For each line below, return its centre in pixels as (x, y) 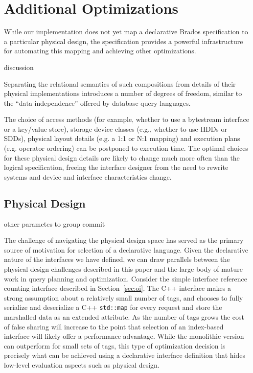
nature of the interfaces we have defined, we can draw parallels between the (117, 259)
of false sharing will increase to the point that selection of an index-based (114, 326)
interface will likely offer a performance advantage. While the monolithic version (124, 336)
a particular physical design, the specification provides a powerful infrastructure (124, 41)
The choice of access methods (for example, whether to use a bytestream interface (126, 119)
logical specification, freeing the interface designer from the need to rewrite (116, 167)
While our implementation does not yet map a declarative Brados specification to (126, 32)
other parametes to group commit (55, 223)
